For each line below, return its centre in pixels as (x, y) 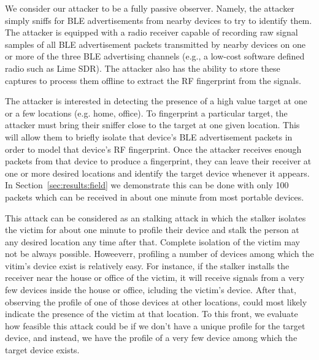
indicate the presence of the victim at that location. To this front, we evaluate (152, 314)
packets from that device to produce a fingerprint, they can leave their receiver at (158, 161)
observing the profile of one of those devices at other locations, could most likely (156, 301)
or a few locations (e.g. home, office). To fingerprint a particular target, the (146, 113)
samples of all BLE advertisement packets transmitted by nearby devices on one (155, 44)
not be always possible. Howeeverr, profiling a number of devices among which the (159, 254)
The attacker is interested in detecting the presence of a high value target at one (156, 101)
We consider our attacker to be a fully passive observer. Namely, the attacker (150, 8)
